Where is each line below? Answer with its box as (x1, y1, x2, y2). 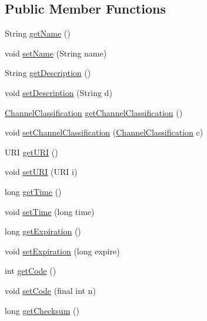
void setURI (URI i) (5, 166, 78, 178)
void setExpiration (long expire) (5, 244, 120, 257)
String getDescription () (5, 67, 91, 79)
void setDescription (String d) (5, 86, 112, 98)
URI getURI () (5, 145, 58, 158)
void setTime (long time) (5, 205, 95, 217)
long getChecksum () (5, 304, 79, 316)
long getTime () (5, 185, 62, 197)
